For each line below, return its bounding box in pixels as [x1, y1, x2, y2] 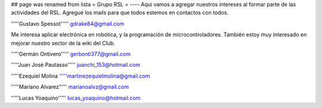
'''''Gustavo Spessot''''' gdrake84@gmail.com [11, 20, 125, 27]
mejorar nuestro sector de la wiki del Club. [11, 39, 116, 47]
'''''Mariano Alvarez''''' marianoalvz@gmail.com [11, 84, 129, 91]
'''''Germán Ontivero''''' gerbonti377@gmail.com [11, 50, 131, 57]
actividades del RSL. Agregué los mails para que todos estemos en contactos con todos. [11, 9, 229, 16]
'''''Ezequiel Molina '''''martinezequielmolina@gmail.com [11, 72, 150, 79]
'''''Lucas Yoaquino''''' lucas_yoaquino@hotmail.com [11, 94, 141, 101]
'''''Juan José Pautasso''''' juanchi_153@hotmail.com [11, 61, 140, 69]
